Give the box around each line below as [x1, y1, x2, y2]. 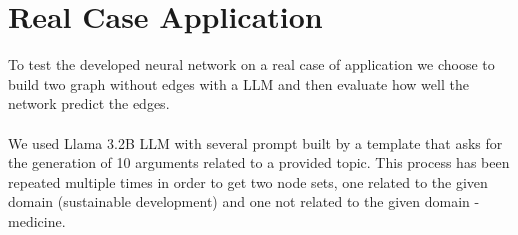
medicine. [8, 210, 66, 231]
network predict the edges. [8, 93, 170, 114]
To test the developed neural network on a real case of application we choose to [8, 54, 495, 75]
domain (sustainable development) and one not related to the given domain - [8, 191, 480, 212]
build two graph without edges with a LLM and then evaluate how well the [8, 73, 469, 94]
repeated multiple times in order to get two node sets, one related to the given [8, 171, 488, 192]
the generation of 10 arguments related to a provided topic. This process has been [8, 152, 510, 173]
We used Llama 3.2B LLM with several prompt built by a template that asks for [8, 132, 503, 153]
